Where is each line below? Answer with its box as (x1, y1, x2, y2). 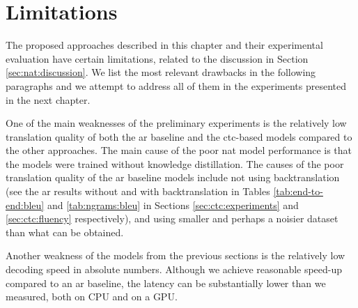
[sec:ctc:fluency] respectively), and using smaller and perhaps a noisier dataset (6, 211, 338, 226)
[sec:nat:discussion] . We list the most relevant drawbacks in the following (6, 65, 316, 79)
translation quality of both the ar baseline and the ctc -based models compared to (6, 129, 352, 144)
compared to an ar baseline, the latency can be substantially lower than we (6, 275, 326, 290)
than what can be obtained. (6, 224, 124, 239)
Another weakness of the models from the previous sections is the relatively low (6, 248, 345, 263)
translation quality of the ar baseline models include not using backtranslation (6, 170, 340, 185)
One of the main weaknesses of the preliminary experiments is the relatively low (6, 116, 347, 130)
